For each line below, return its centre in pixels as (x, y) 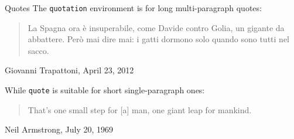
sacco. (38, 50)
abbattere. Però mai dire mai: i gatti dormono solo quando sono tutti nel (158, 39)
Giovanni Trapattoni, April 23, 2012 (69, 70)
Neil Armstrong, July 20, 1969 (59, 129)
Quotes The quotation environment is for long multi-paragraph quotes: (133, 8)
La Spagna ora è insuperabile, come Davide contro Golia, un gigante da (156, 27)
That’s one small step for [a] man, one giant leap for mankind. (140, 109)
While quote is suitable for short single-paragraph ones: (105, 90)
